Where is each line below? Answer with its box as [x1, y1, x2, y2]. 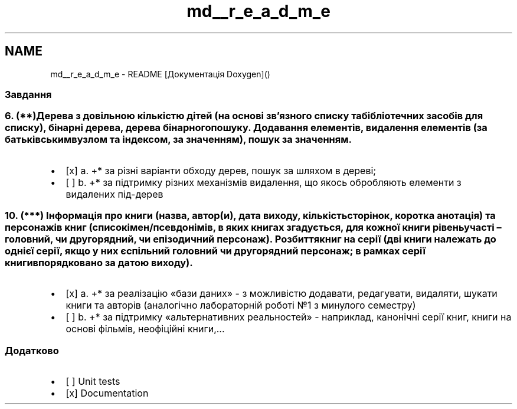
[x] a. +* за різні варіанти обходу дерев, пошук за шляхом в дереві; [66, 164, 377, 176]
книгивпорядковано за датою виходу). [5, 257, 193, 269]
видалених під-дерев [66, 188, 163, 200]
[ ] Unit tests [66, 375, 120, 388]
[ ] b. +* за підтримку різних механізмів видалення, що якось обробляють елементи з [66, 176, 462, 188]
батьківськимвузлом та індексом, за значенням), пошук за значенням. [5, 133, 352, 146]
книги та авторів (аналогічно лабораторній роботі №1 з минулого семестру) [66, 299, 416, 312]
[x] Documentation [66, 387, 149, 400]
